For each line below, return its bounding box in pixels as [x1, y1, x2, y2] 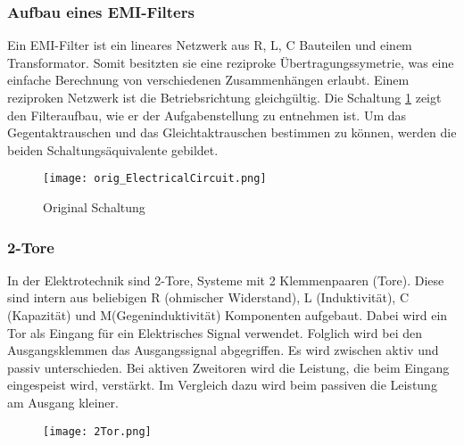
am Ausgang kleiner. [7, 393, 119, 411]
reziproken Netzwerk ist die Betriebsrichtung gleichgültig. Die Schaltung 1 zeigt [7, 88, 442, 106]
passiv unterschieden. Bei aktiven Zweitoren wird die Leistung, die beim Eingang [7, 358, 450, 376]
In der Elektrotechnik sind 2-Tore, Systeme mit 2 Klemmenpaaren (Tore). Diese [7, 270, 444, 289]
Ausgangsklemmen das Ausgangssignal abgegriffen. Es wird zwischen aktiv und [7, 341, 439, 359]
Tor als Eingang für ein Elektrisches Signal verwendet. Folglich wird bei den [7, 323, 422, 342]
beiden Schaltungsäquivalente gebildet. [7, 140, 219, 159]
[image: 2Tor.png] [43, 424, 152, 438]
